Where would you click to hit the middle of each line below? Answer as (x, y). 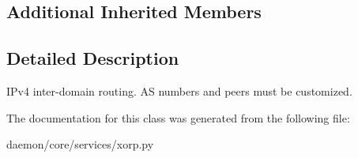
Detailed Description (93, 58)
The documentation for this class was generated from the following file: (178, 117)
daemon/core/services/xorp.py (80, 144)
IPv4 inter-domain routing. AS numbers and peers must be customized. (179, 90)
